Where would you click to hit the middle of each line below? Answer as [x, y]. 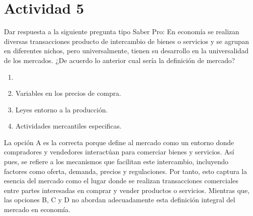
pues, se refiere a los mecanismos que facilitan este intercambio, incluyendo [116, 162]
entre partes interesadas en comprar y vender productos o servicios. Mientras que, [127, 190]
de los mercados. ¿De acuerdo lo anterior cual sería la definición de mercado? [120, 60]
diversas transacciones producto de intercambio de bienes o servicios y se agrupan [126, 41]
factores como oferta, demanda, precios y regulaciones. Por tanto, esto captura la [126, 171]
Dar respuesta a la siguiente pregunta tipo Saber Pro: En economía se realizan [122, 32]
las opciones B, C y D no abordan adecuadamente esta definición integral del [120, 200]
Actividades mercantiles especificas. [68, 126]
